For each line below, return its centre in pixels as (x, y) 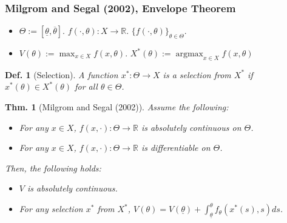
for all (86, 86)
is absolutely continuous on (191, 127)
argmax (189, 54)
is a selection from (197, 74)
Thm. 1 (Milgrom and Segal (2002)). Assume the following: (117, 107)
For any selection (51, 209)
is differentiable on (176, 148)
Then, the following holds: (53, 168)
